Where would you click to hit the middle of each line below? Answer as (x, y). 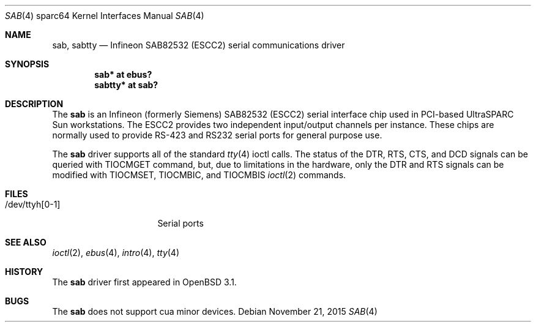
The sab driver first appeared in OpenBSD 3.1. (144, 282)
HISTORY (24, 272)
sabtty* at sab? (126, 85)
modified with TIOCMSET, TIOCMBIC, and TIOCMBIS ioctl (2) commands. (199, 175)
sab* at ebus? (123, 74)
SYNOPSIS (27, 64)
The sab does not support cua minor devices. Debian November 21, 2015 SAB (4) (215, 311)
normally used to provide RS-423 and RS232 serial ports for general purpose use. (217, 135)
